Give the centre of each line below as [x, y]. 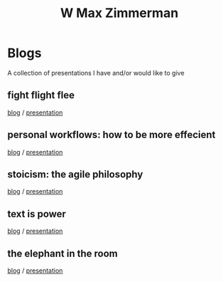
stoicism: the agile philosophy [75, 174]
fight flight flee [41, 95]
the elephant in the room [63, 253]
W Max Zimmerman [119, 13]
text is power [37, 214]
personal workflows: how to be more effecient [111, 135]
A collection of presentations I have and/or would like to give [96, 73]
